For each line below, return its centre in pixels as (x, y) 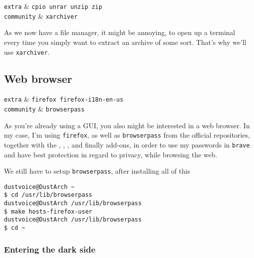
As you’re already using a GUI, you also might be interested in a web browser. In (127, 125)
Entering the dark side (50, 249)
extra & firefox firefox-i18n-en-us (64, 99)
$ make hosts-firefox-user (48, 211)
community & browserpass (44, 109)
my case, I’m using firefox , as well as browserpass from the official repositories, (127, 135)
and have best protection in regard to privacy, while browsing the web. (111, 154)
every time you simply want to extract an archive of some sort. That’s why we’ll (125, 42)
